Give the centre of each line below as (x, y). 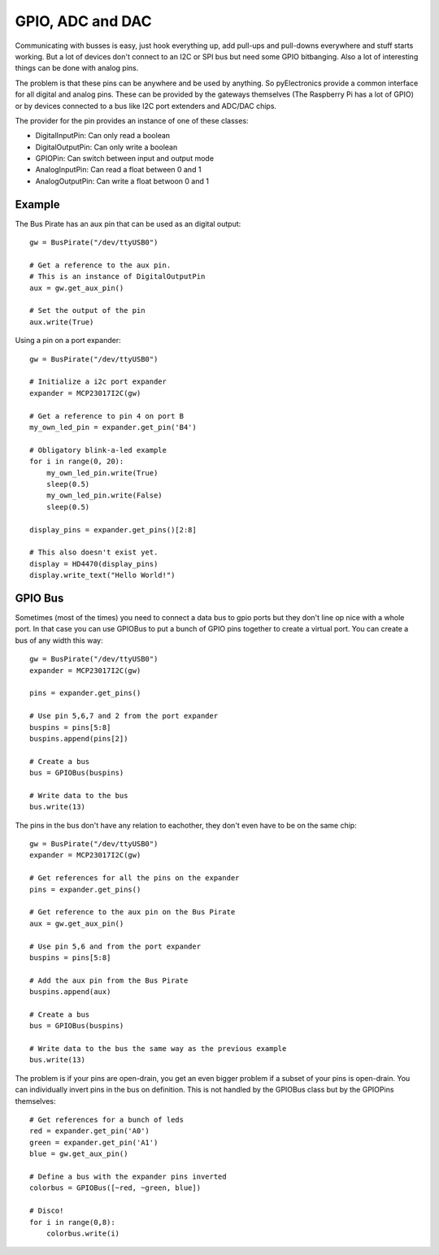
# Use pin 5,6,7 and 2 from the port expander (124, 716)
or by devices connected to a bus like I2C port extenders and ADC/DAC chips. (146, 106)
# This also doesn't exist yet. (94, 552)
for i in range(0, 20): (77, 462)
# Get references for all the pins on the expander (135, 878)
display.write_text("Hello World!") (102, 575)
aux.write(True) (62, 322)
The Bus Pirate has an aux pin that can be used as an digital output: (128, 224)
